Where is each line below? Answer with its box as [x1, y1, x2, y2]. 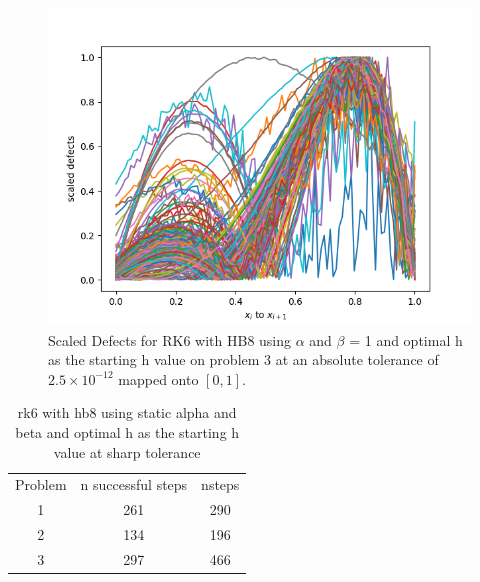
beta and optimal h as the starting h [15, 421, 240, 442]
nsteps [201, 474, 240, 495]
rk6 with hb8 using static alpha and [17, 402, 237, 423]
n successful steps [80, 474, 188, 495]
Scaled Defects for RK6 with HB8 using [48, 329, 292, 350]
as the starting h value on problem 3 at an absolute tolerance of [48, 349, 439, 370]
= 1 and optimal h [349, 329, 463, 350]
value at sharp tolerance [53, 441, 201, 462]
